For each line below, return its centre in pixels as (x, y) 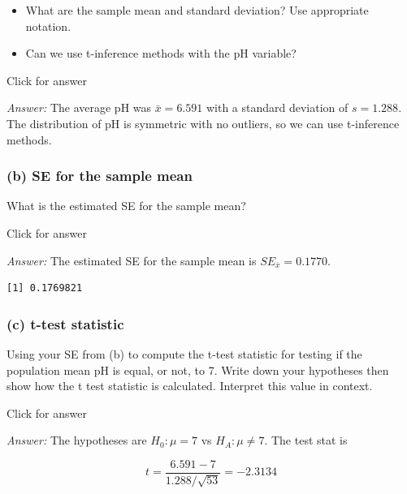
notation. (48, 26)
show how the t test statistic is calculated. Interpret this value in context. (190, 386)
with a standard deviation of (277, 107)
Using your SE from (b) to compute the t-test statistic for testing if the (184, 353)
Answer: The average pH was (79, 107)
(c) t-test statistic (65, 323)
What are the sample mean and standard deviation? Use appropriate (197, 10)
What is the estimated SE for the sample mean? (126, 206)
